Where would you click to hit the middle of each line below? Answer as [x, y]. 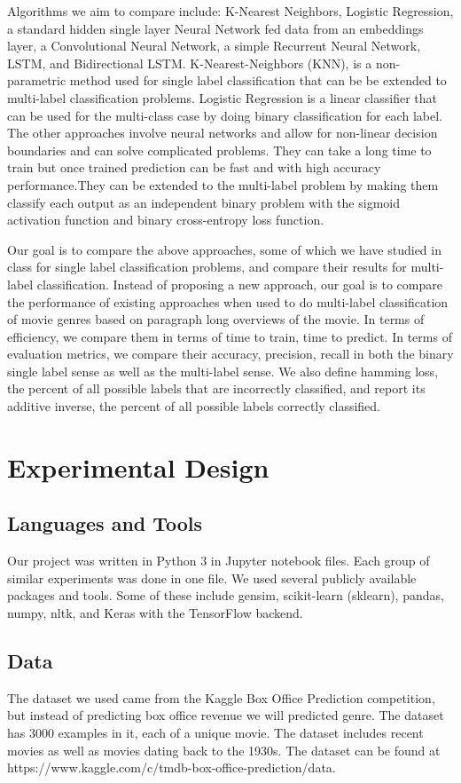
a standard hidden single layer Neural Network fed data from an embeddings [215, 28]
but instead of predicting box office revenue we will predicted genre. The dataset [226, 715]
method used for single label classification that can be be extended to [258, 80]
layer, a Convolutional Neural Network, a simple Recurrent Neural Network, [214, 46]
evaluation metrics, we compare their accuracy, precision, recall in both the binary [230, 354]
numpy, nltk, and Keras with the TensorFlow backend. [155, 613]
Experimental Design [138, 467]
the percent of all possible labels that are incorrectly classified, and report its [216, 388]
